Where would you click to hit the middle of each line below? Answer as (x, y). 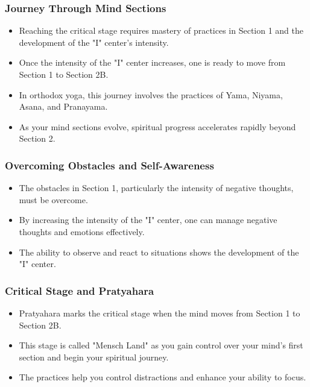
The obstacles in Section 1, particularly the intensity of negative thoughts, (156, 188)
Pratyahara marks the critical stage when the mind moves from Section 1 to (160, 313)
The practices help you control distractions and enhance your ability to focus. (163, 377)
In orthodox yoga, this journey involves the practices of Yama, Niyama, (151, 94)
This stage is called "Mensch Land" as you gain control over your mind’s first (161, 345)
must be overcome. (53, 199)
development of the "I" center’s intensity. (94, 42)
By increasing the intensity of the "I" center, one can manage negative (148, 220)
